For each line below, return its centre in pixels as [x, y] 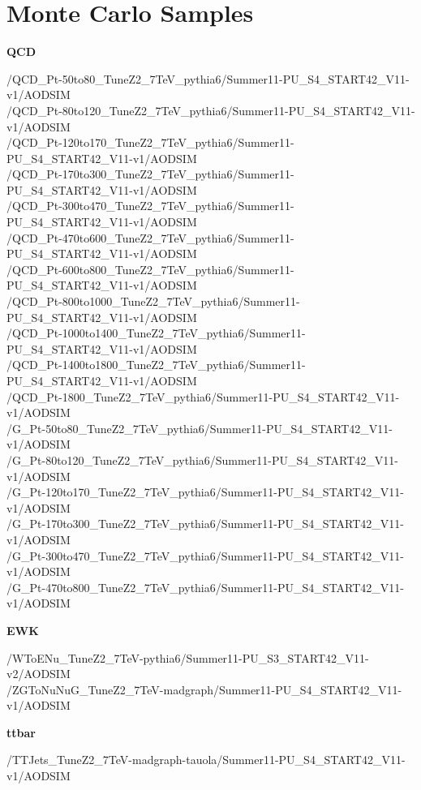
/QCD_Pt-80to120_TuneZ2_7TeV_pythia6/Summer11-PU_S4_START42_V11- [211, 110]
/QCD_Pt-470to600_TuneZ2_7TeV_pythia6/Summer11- [150, 237]
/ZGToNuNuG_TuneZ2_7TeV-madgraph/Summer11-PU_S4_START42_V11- [204, 689]
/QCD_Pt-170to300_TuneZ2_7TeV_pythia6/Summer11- [150, 174]
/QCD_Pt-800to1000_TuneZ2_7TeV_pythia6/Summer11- [153, 301]
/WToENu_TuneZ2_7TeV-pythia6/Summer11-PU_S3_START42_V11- [188, 657]
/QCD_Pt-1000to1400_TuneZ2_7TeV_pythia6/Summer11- [156, 333]
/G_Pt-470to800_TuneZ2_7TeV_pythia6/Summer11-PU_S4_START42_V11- [205, 587]
